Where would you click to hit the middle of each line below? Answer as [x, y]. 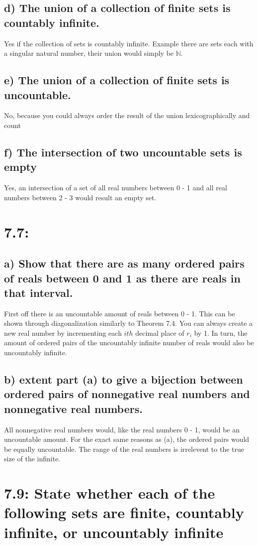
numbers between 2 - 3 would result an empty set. [80, 197]
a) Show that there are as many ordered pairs [124, 263]
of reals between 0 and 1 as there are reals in [122, 278]
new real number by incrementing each [63, 333]
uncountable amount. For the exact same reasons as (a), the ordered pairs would [127, 439]
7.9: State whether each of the [110, 493]
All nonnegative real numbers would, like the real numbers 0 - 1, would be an [122, 429]
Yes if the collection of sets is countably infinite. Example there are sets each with [129, 43]
